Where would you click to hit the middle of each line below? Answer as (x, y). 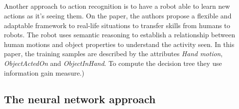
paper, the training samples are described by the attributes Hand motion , (113, 54)
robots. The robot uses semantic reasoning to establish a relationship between (119, 35)
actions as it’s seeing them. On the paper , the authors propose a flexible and (118, 15)
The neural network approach (80, 99)
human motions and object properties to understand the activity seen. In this (119, 44)
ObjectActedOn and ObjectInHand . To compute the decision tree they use (113, 63)
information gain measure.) (44, 72)
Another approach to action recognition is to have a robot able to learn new (117, 6)
